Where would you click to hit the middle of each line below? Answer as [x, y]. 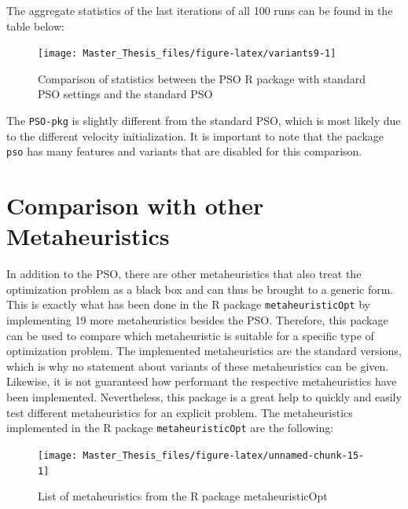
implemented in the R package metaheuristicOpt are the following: [170, 428]
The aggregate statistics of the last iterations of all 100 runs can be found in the [200, 10]
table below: [35, 26]
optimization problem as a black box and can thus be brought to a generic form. [200, 289]
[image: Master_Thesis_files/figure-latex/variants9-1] [187, 54]
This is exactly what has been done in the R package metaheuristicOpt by [188, 304]
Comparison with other [135, 205]
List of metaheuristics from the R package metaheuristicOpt [183, 496]
